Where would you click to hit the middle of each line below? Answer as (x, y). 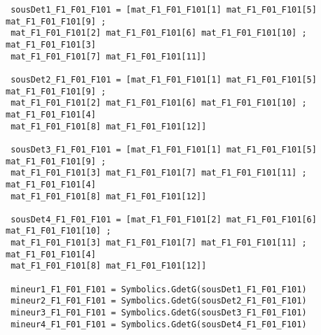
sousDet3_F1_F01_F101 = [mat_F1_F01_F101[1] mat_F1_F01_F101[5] (164, 149)
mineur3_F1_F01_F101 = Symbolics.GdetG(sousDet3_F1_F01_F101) (159, 313)
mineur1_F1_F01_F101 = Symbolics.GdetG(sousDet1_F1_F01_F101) (159, 289)
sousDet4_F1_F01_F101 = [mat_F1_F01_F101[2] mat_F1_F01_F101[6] (164, 219)
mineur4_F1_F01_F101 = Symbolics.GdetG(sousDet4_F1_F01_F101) (159, 324)
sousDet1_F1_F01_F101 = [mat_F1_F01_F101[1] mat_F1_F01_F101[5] (164, 10)
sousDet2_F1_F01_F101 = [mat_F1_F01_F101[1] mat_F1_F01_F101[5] (164, 79)
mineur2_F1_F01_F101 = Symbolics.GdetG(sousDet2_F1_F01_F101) (159, 301)
